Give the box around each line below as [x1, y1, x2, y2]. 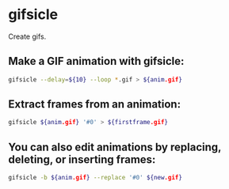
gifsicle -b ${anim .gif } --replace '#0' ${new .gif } [8, 174, 182, 182]
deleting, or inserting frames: [8, 153, 156, 166]
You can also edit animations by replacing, [8, 140, 222, 153]
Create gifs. [8, 32, 47, 41]
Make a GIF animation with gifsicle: [8, 55, 185, 68]
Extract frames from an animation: [8, 97, 181, 112]
